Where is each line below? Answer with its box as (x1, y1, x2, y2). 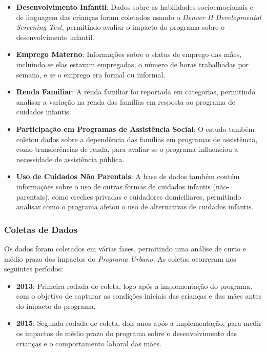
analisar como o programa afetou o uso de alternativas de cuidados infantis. (16, 201, 254, 212)
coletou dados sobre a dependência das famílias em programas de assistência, (16, 133, 258, 144)
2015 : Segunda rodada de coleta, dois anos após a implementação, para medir (16, 318, 262, 328)
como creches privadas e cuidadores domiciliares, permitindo (52, 191, 241, 202)
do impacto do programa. (16, 300, 96, 311)
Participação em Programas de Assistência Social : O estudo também (16, 123, 255, 134)
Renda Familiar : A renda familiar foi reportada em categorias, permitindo (16, 86, 255, 97)
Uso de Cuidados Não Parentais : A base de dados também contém (16, 171, 240, 182)
